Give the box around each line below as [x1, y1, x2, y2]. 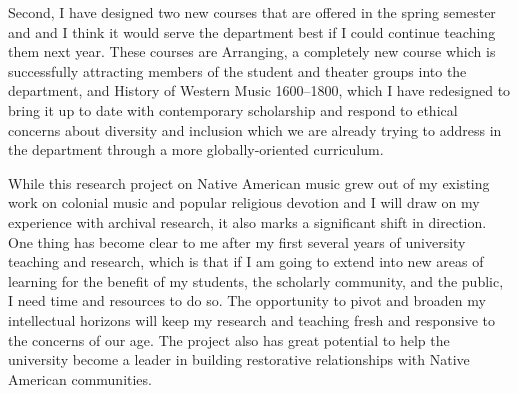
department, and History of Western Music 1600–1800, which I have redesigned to [8, 80, 511, 101]
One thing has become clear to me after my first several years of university [8, 231, 466, 252]
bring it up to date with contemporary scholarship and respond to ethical [8, 99, 458, 120]
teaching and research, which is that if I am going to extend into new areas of [8, 251, 484, 272]
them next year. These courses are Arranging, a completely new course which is [8, 41, 496, 62]
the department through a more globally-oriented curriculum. [8, 139, 384, 160]
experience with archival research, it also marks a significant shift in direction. [8, 211, 487, 232]
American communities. [8, 368, 152, 389]
